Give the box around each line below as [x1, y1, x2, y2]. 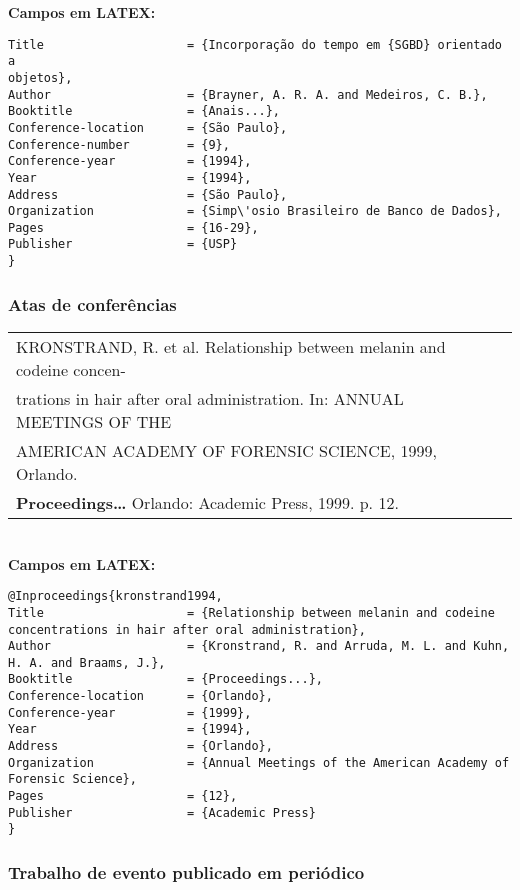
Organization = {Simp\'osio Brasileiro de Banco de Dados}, [8, 204, 502, 219]
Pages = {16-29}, [8, 220, 259, 235]
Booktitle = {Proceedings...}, [8, 672, 323, 687]
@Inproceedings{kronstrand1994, [8, 589, 223, 604]
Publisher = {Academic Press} [8, 805, 316, 820]
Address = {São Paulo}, [8, 187, 288, 202]
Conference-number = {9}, [8, 137, 230, 152]
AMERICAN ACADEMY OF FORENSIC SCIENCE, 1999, [16, 439, 437, 462]
